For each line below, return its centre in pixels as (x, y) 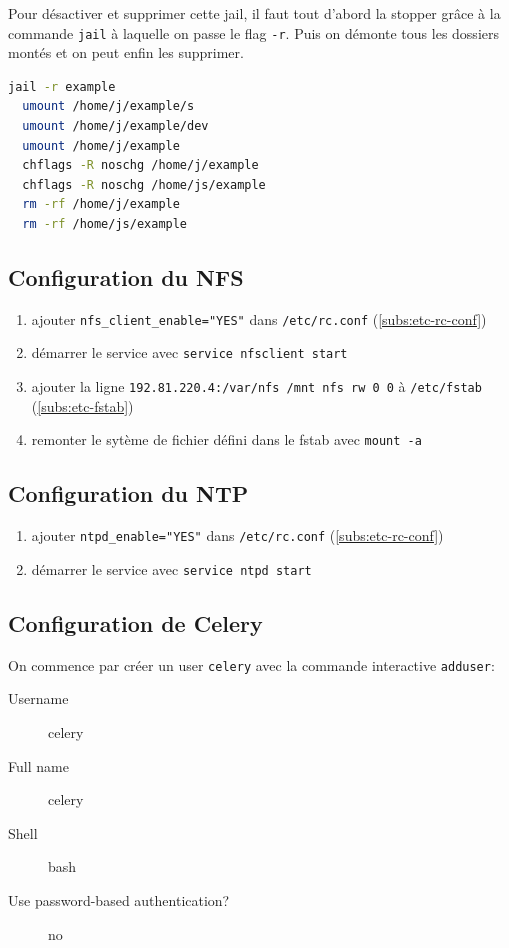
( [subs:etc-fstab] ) (82, 405)
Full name (38, 765)
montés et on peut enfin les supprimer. (126, 52)
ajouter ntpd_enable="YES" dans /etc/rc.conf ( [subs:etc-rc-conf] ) (237, 535)
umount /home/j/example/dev (115, 126)
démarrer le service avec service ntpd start (171, 568)
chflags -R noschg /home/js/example (144, 184)
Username (38, 698)
